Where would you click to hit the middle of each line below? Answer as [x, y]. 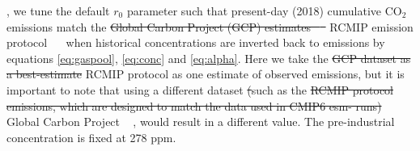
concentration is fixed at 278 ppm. [91, 137]
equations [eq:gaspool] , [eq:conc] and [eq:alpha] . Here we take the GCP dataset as [209, 58]
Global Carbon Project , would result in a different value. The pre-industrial [201, 122]
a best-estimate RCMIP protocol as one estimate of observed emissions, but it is [206, 74]
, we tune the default [58, 10]
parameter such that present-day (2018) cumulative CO [264, 10]
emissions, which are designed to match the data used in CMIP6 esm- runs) [194, 105]
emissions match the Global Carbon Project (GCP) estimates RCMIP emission [210, 26]
